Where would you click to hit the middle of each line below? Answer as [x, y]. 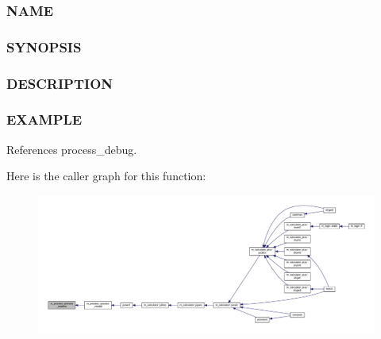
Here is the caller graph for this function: [106, 176]
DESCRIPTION [60, 83]
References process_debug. [72, 149]
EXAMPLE [44, 119]
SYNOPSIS [44, 46]
